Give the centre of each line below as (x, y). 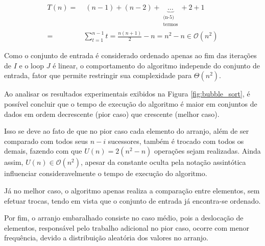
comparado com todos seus (46, 141)
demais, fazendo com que (43, 151)
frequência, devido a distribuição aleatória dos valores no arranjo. (106, 238)
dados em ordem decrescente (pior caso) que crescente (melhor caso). (112, 114)
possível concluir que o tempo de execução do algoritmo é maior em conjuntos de (131, 104)
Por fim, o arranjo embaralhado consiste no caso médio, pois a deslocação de (124, 218)
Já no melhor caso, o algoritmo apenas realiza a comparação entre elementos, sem (132, 190)
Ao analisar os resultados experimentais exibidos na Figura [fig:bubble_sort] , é (127, 94)
